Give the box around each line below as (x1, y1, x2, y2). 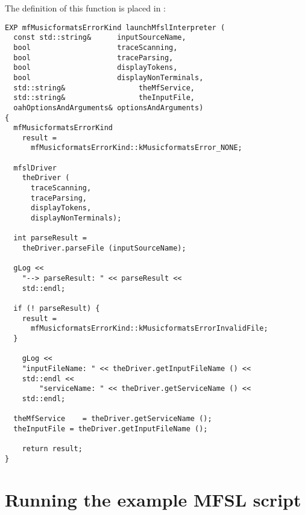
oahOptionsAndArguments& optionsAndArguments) (13, 103, 204, 112)
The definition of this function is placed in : (5, 2, 166, 14)
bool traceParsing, (13, 53, 174, 62)
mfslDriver (13, 163, 57, 172)
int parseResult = (13, 234, 87, 243)
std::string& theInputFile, (13, 93, 195, 102)
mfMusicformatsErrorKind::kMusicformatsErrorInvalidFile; (30, 324, 268, 333)
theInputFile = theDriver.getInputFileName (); (13, 424, 208, 433)
